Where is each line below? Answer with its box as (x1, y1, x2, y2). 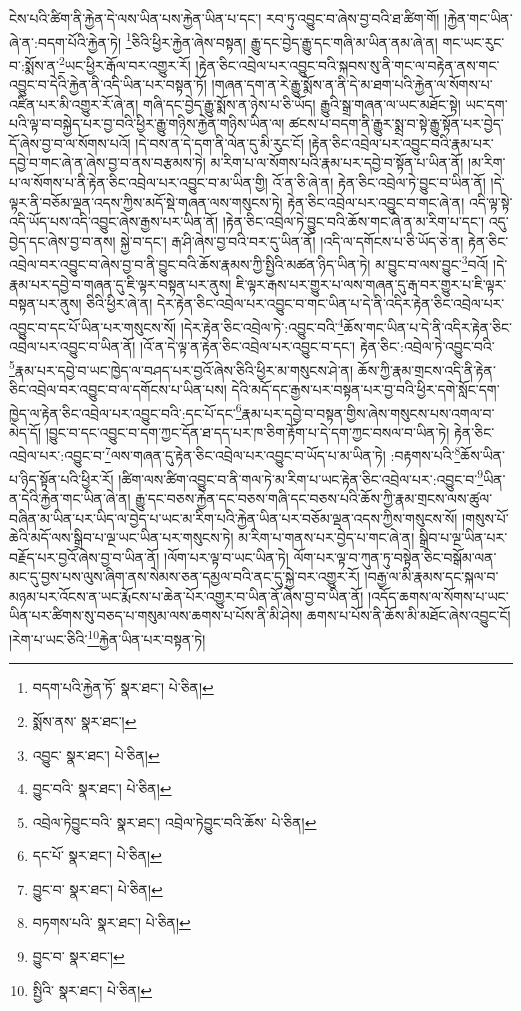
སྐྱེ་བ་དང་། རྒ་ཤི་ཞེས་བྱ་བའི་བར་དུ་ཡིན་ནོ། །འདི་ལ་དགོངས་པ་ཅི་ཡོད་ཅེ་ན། (120, 230, 464, 251)
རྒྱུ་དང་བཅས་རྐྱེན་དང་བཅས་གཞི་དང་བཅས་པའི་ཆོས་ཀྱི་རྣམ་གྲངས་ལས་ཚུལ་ (135, 487, 493, 508)
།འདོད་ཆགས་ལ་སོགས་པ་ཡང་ (368, 585, 509, 606)
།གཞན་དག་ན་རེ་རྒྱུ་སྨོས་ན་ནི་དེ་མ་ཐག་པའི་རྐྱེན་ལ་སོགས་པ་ (211, 74, 493, 95)
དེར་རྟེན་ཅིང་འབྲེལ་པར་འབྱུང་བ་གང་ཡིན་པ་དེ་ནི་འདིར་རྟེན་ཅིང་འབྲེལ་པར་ (156, 293, 505, 314)
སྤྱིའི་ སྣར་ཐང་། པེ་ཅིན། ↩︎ (32, 979, 153, 1000)
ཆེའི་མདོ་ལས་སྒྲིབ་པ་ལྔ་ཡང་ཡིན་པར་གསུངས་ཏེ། (9, 527, 234, 548)
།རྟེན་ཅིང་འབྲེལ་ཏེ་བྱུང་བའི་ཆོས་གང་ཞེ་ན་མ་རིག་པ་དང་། (222, 211, 485, 232)
